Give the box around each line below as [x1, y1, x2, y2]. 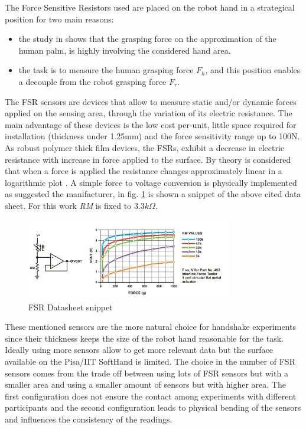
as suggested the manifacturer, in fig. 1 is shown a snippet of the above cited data [5, 188, 301, 200]
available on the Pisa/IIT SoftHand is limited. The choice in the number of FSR [5, 355, 295, 367]
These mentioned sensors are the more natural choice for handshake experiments [5, 320, 296, 333]
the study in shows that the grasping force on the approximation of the [18, 32, 276, 45]
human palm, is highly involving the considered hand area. [18, 44, 231, 56]
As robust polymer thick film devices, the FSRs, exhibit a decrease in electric [5, 141, 285, 153]
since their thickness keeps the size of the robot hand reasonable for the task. [5, 332, 284, 344]
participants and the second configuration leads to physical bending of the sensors [5, 401, 301, 414]
